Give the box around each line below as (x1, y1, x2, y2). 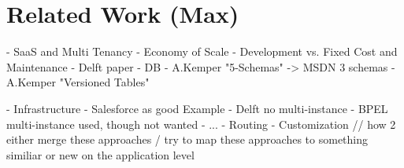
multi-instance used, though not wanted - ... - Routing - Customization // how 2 (6, 115, 396, 132)
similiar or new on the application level (6, 146, 195, 163)
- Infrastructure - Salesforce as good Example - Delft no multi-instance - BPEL (6, 100, 388, 116)
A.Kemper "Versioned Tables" (6, 74, 150, 90)
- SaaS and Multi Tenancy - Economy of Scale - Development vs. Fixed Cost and (6, 43, 398, 60)
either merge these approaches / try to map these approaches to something (6, 131, 369, 148)
